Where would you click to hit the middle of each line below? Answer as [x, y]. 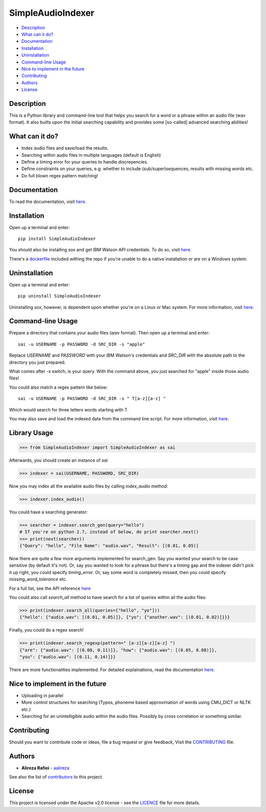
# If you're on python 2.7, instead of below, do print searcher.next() [109, 532]
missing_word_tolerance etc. [38, 579]
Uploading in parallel [42, 695]
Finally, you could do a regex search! [46, 630]
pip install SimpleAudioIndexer [57, 239]
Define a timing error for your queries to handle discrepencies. [85, 162]
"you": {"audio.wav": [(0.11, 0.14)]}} [67, 657]
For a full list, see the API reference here [50, 588]
